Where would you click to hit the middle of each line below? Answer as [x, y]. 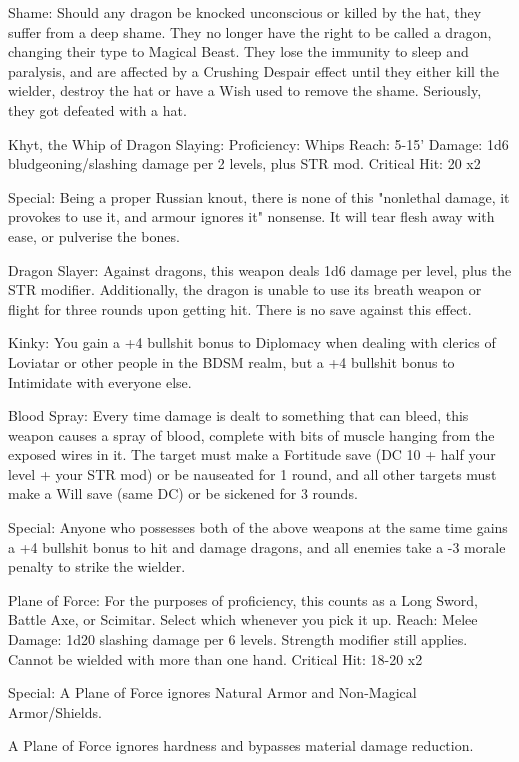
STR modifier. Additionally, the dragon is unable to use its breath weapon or [245, 289]
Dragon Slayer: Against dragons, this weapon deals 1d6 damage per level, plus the [260, 269]
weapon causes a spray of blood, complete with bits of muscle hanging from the [251, 434]
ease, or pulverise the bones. [94, 235]
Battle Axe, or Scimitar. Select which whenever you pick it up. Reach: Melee [243, 619]
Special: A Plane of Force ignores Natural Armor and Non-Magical [212, 692]
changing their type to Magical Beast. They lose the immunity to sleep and [238, 51]
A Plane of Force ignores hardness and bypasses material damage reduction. [241, 745]
